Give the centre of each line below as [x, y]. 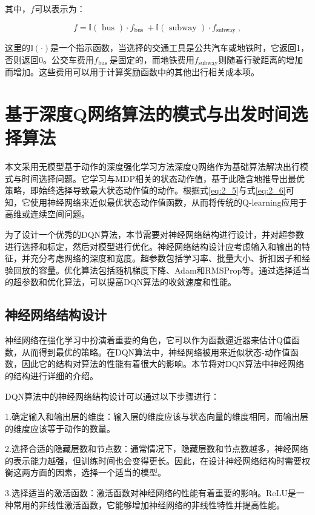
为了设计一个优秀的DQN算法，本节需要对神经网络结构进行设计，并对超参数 [155, 234]
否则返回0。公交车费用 [49, 59]
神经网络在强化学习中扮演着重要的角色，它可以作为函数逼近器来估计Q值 [148, 340]
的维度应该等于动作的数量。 [60, 428]
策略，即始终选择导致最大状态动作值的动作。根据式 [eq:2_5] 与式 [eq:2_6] [145, 190]
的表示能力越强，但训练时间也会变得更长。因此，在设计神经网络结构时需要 [153, 460]
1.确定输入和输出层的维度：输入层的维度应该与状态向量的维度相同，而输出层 [157, 416]
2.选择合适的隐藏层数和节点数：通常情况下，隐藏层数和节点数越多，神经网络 [157, 449]
